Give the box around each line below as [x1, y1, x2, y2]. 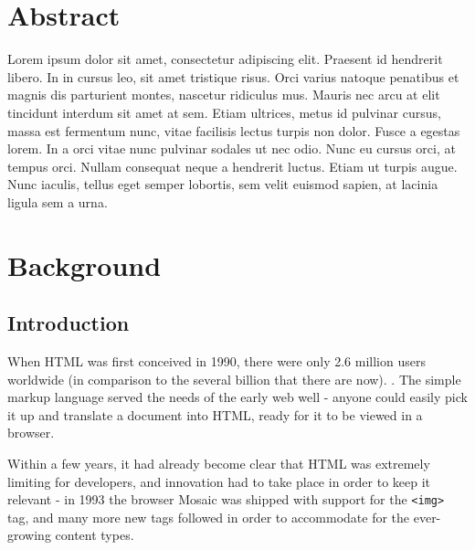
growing [7, 525, 51, 545]
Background [7, 246, 162, 283]
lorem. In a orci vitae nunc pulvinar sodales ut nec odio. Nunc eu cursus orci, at [7, 139, 456, 158]
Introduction [7, 309, 130, 337]
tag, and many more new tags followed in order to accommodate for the [7, 507, 410, 526]
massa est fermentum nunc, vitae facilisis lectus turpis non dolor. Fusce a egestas [7, 121, 460, 140]
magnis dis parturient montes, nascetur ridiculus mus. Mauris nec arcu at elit [7, 85, 440, 104]
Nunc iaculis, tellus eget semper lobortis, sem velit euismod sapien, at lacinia [7, 175, 438, 194]
